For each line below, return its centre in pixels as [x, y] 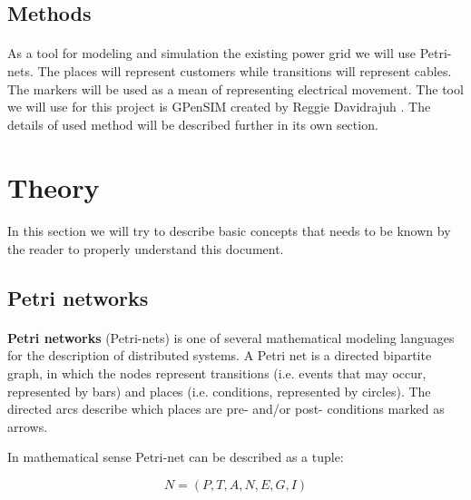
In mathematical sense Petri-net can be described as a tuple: [176, 457]
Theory [54, 186]
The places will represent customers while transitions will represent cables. [245, 70]
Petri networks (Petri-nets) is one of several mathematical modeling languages [231, 337]
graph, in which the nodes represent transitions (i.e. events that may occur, [217, 373]
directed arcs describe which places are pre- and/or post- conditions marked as [226, 409]
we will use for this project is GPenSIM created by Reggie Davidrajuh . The [219, 107]
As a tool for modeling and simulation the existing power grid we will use [211, 53]
